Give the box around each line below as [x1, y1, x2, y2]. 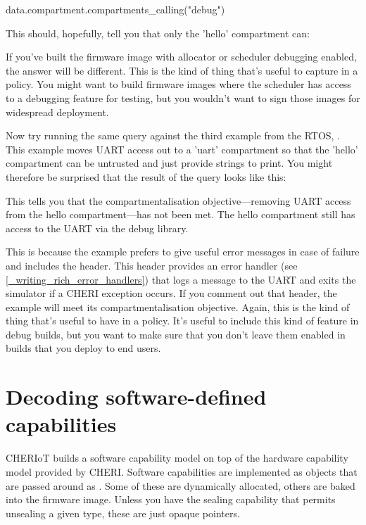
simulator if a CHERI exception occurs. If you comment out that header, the [6, 286, 337, 301]
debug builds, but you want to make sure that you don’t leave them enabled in [6, 327, 346, 341]
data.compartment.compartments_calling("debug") [6, 2, 225, 16]
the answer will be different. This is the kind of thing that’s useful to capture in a [6, 63, 358, 77]
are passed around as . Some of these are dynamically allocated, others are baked [6, 478, 355, 493]
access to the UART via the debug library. [6, 220, 189, 235]
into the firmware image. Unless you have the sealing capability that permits [6, 492, 336, 507]
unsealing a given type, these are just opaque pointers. [6, 505, 240, 520]
